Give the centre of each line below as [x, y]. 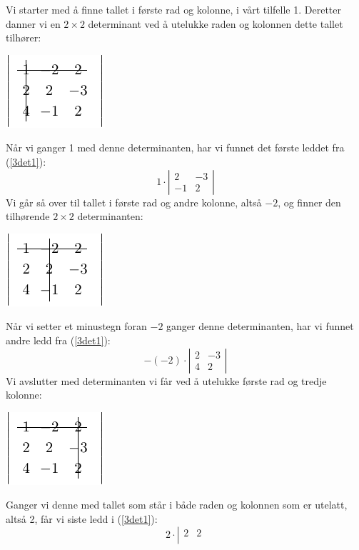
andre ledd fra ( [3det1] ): [58, 340]
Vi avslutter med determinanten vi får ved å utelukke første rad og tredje [166, 380]
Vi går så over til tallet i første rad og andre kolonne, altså [134, 202]
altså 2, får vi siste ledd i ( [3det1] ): [82, 518]
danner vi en [33, 23]
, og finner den [309, 202]
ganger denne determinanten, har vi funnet [260, 326]
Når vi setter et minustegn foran [76, 326]
